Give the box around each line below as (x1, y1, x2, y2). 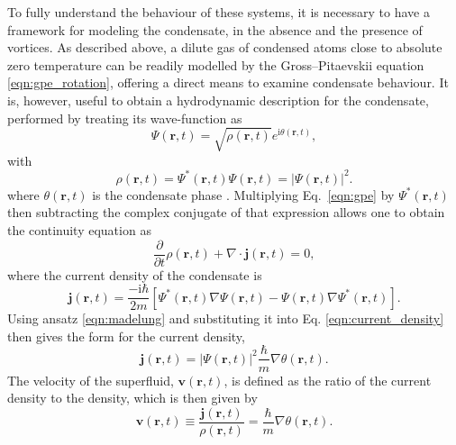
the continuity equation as (7, 220, 151, 239)
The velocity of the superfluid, (7, 370, 174, 389)
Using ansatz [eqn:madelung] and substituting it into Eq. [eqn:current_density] (7, 309, 444, 328)
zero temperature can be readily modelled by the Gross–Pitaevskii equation (7, 55, 424, 74)
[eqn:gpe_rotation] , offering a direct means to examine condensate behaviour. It (7, 73, 449, 92)
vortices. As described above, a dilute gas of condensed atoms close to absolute (7, 38, 442, 57)
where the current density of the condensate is (7, 265, 262, 284)
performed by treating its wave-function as (7, 108, 242, 127)
